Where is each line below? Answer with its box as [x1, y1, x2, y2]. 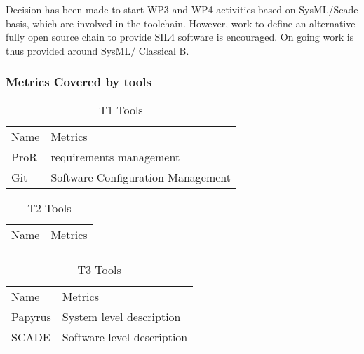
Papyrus [11, 308, 51, 325]
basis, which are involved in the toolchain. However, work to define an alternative [6, 15, 356, 30]
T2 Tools [27, 199, 72, 216]
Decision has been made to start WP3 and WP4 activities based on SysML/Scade [6, 2, 358, 16]
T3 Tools [77, 261, 121, 278]
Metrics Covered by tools [6, 73, 151, 90]
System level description [62, 308, 181, 325]
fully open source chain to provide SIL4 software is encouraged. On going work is [6, 29, 354, 44]
